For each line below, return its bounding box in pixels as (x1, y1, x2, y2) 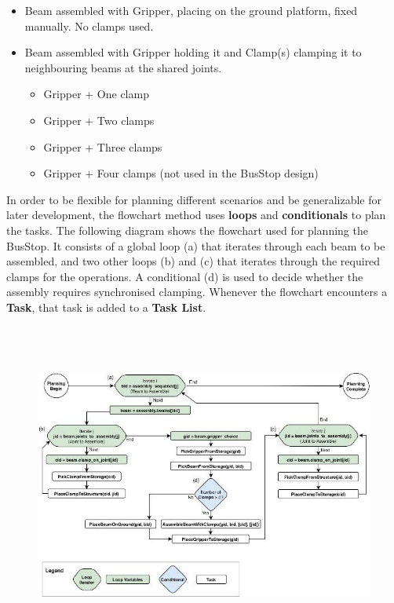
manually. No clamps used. (24, 17, 154, 34)
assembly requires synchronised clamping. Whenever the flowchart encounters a (6, 283, 388, 300)
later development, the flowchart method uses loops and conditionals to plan (6, 206, 386, 223)
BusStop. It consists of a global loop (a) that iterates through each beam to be (6, 237, 385, 254)
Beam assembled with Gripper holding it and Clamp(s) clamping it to (24, 44, 362, 60)
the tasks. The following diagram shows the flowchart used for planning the (6, 221, 368, 238)
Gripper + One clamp (43, 86, 149, 102)
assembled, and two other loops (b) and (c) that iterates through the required (6, 253, 381, 269)
